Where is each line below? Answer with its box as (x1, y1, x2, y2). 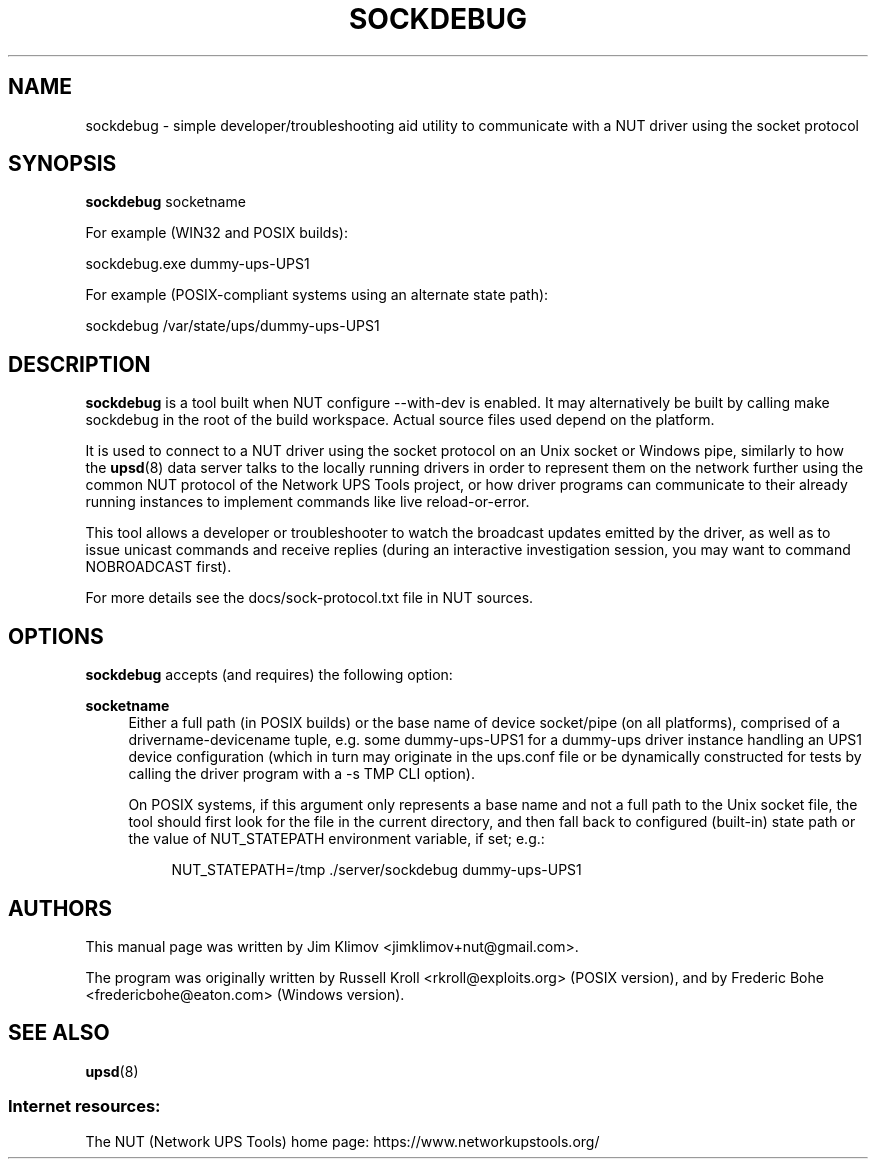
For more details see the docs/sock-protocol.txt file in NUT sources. (85, 589, 534, 607)
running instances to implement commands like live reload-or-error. (85, 493, 530, 511)
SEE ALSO (8, 1020, 110, 1046)
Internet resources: (8, 1096, 161, 1117)
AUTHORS (8, 895, 113, 921)
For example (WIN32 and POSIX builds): (85, 224, 348, 242)
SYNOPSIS (8, 151, 117, 177)
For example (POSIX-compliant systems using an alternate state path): (85, 286, 549, 304)
